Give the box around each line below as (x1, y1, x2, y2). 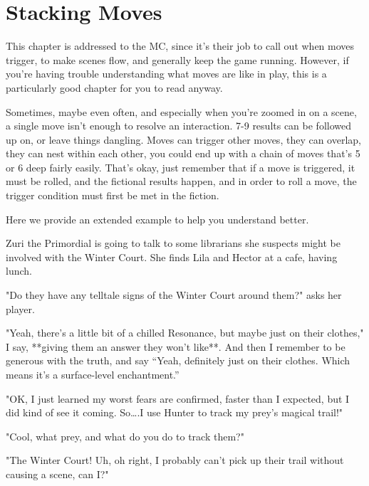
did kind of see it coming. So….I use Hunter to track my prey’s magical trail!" (6, 405, 343, 420)
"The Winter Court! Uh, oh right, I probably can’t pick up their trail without (6, 453, 344, 467)
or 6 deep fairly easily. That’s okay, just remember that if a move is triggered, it (6, 159, 355, 174)
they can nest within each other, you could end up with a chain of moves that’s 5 (6, 146, 360, 161)
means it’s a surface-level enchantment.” (6, 367, 180, 381)
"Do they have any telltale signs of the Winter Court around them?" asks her (6, 287, 342, 302)
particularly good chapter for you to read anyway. (6, 80, 223, 95)
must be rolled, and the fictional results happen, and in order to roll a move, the (6, 174, 357, 189)
